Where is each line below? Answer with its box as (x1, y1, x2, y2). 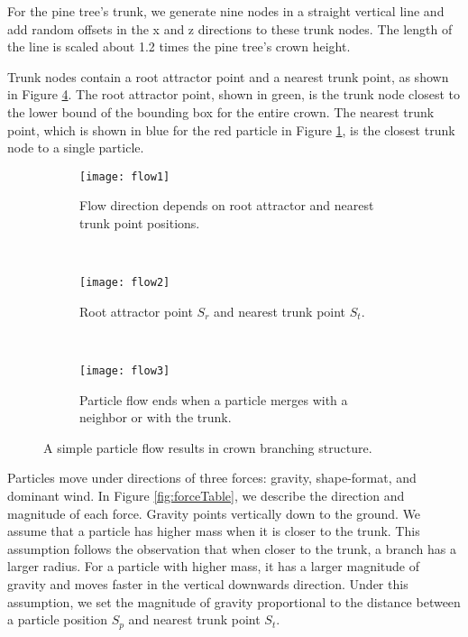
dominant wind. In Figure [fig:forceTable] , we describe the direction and (7, 486, 405, 505)
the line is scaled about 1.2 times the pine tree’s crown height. (7, 37, 351, 56)
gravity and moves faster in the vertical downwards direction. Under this (7, 575, 408, 594)
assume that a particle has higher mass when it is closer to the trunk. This (7, 522, 420, 540)
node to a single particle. (7, 138, 144, 157)
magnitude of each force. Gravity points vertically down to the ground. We (7, 503, 421, 522)
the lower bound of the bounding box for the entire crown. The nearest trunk (7, 102, 435, 121)
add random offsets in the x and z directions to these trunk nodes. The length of (7, 19, 453, 38)
